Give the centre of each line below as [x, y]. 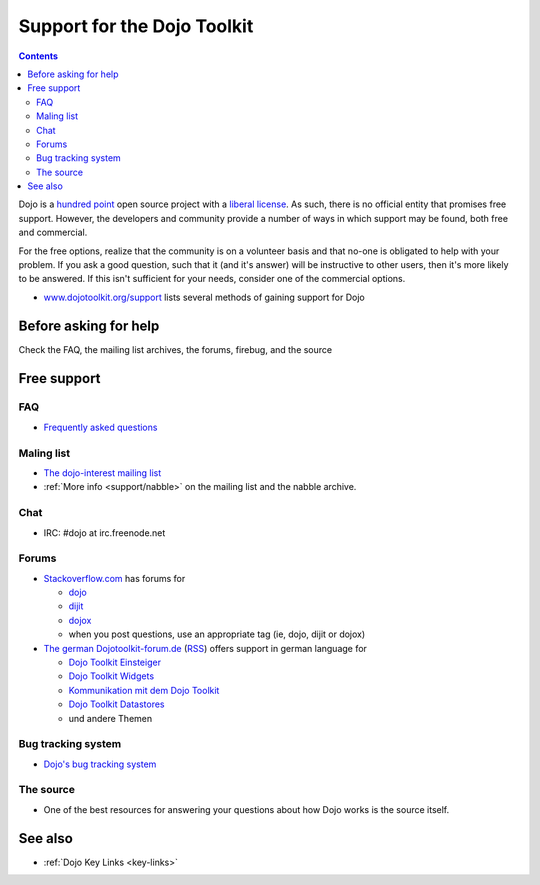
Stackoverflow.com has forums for [114, 578]
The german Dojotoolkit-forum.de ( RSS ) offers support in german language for [205, 648]
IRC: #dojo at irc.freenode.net [104, 532]
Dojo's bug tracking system [100, 764]
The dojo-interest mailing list [102, 473]
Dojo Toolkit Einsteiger [115, 662]
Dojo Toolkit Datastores [116, 704]
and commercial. [53, 232]
